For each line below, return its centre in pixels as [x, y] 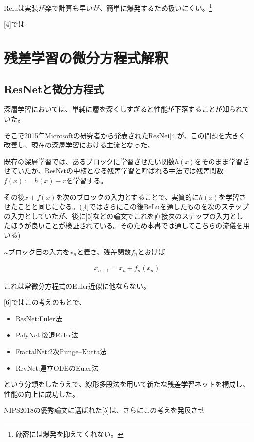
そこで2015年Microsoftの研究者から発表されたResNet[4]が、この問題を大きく [125, 135]
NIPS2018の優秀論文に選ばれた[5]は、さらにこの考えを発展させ [105, 410]
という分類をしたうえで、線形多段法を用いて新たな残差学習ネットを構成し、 [127, 384]
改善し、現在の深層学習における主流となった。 [79, 145]
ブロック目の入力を [39, 251]
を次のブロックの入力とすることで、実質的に [127, 197]
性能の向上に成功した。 [42, 393]
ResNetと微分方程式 [54, 89]
